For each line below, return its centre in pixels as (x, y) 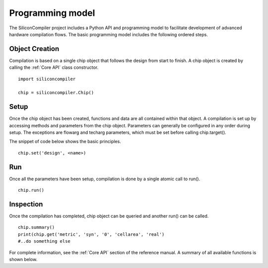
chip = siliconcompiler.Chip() (56, 93)
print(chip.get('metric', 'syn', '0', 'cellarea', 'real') (91, 234)
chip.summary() (36, 227)
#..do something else (44, 241)
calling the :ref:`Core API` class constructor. (54, 67)
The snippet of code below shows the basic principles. (65, 142)
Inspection (26, 204)
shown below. (23, 260)
